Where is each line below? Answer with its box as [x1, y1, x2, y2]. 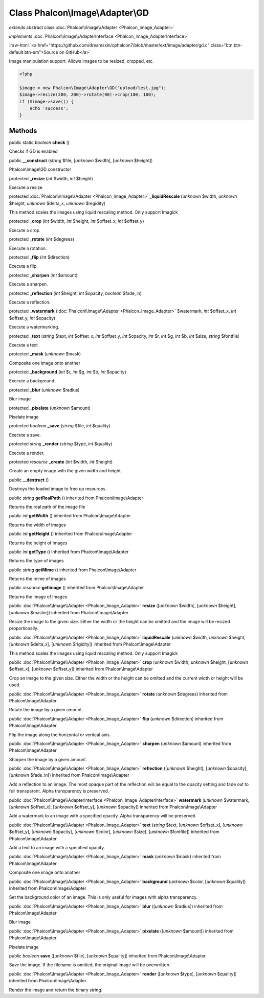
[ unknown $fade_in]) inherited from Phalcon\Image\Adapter [9, 772, 130, 778]
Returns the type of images [9, 558, 64, 564]
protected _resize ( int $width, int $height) [9, 175, 93, 181]
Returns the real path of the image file [9, 504, 86, 510]
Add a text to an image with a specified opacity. [9, 844, 105, 850]
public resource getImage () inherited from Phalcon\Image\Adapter [9, 585, 144, 591]
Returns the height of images [9, 540, 68, 546]
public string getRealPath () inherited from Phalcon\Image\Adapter [9, 495, 144, 501]
